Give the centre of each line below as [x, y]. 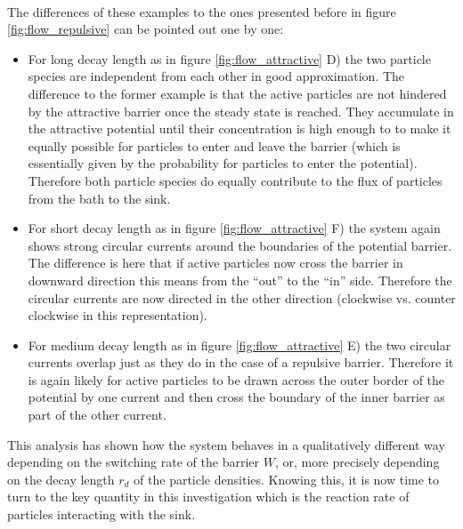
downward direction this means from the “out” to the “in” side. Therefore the [240, 280]
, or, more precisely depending [357, 462]
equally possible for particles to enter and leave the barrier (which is [214, 145]
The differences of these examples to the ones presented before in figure [202, 11]
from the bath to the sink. [99, 198]
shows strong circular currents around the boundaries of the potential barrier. [240, 245]
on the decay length [61, 479]
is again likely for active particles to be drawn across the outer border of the [236, 379]
